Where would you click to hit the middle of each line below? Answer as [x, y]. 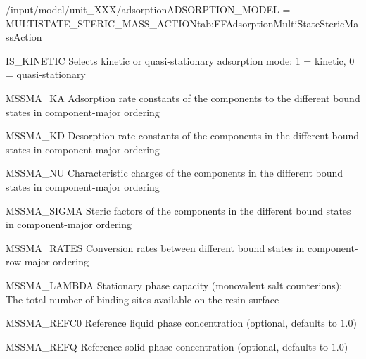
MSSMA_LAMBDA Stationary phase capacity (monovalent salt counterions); [174, 285]
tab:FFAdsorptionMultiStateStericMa [278, 23]
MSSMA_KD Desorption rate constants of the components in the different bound [183, 136]
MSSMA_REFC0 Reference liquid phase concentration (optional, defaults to [171, 323]
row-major [28, 262]
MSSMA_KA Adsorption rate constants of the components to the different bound [183, 97]
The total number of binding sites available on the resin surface [143, 299]
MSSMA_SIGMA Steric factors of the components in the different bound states [178, 210]
